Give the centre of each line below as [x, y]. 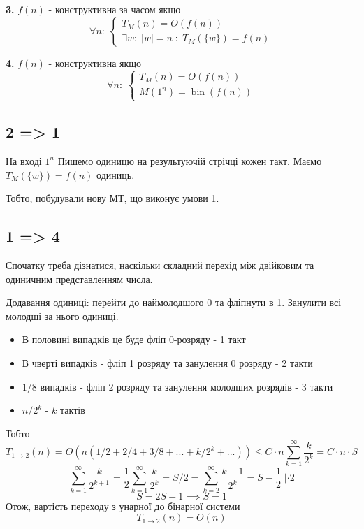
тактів [73, 410]
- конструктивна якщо [95, 63]
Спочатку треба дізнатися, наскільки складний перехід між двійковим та [160, 264]
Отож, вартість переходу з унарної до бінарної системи [123, 506]
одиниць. [116, 174]
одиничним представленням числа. [79, 278]
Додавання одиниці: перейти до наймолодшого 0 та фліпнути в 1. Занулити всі [174, 302]
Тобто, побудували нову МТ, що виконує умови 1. [112, 198]
